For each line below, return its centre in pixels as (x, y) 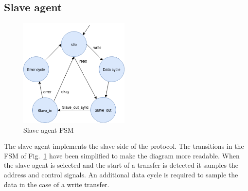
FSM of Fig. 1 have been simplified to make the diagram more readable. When (122, 155)
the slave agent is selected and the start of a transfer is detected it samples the (121, 165)
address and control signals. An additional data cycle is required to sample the (121, 175)
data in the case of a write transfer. (57, 184)
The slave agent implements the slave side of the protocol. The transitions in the (124, 146)
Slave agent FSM (49, 130)
